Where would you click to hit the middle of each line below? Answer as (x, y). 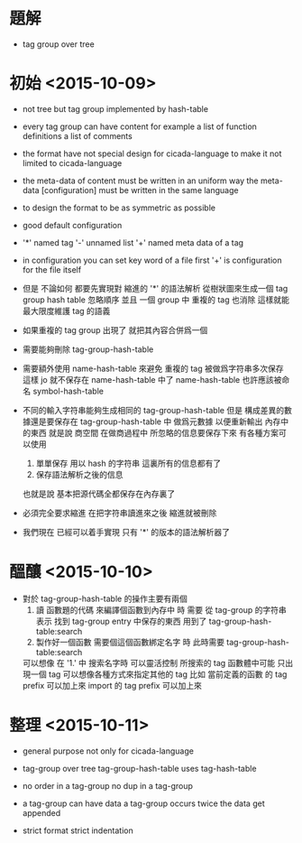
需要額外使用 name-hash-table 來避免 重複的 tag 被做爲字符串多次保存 (153, 368)
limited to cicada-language (72, 162)
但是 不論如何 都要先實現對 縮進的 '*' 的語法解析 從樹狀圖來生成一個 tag (155, 288)
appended (41, 812)
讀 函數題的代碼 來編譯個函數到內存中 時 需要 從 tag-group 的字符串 (161, 609)
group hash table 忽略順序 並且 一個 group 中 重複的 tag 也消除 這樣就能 (156, 300)
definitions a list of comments (77, 135)
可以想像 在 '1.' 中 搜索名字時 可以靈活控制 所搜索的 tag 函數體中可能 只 (154, 662)
